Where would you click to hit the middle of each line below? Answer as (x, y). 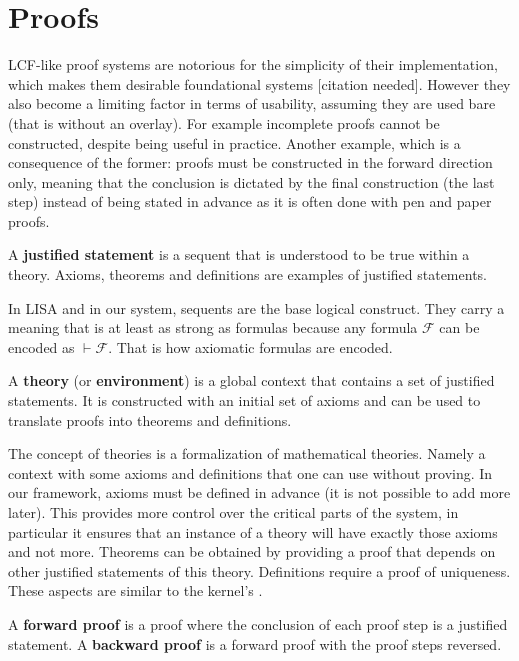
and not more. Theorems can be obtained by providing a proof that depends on (252, 551)
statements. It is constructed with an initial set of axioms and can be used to (244, 400)
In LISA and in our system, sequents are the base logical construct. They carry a (256, 307)
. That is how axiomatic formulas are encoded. (250, 346)
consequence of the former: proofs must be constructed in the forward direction (250, 162)
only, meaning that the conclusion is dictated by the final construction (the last (251, 181)
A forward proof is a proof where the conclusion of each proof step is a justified (258, 623)
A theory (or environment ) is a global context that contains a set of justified (251, 380)
